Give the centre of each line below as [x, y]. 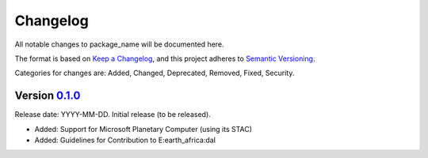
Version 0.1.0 [48, 96]
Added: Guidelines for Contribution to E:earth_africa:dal [125, 140]
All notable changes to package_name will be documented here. [120, 44]
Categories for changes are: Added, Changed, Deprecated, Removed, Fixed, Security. [155, 73]
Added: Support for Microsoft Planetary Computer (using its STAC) [143, 129]
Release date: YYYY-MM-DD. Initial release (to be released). [113, 115]
